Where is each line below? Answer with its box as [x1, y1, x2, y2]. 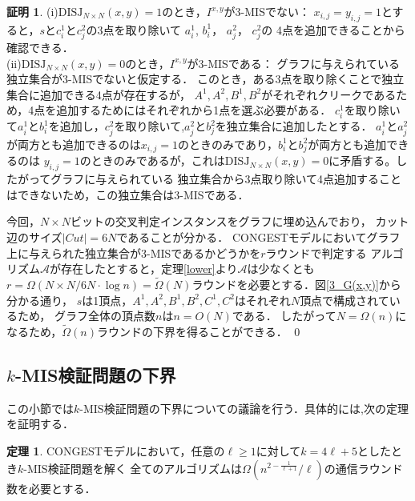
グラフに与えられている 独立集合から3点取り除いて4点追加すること [50, 170, 402, 187]
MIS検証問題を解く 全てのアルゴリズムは [26, 459, 242, 476]
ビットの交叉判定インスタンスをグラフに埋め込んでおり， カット [71, 213, 409, 230]
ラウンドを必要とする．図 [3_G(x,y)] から [191, 275, 401, 292]
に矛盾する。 [328, 152, 397, 169]
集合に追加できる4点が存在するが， [6, 86, 191, 102]
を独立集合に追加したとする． [215, 118, 373, 134]
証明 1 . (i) [6, 3, 58, 19]
